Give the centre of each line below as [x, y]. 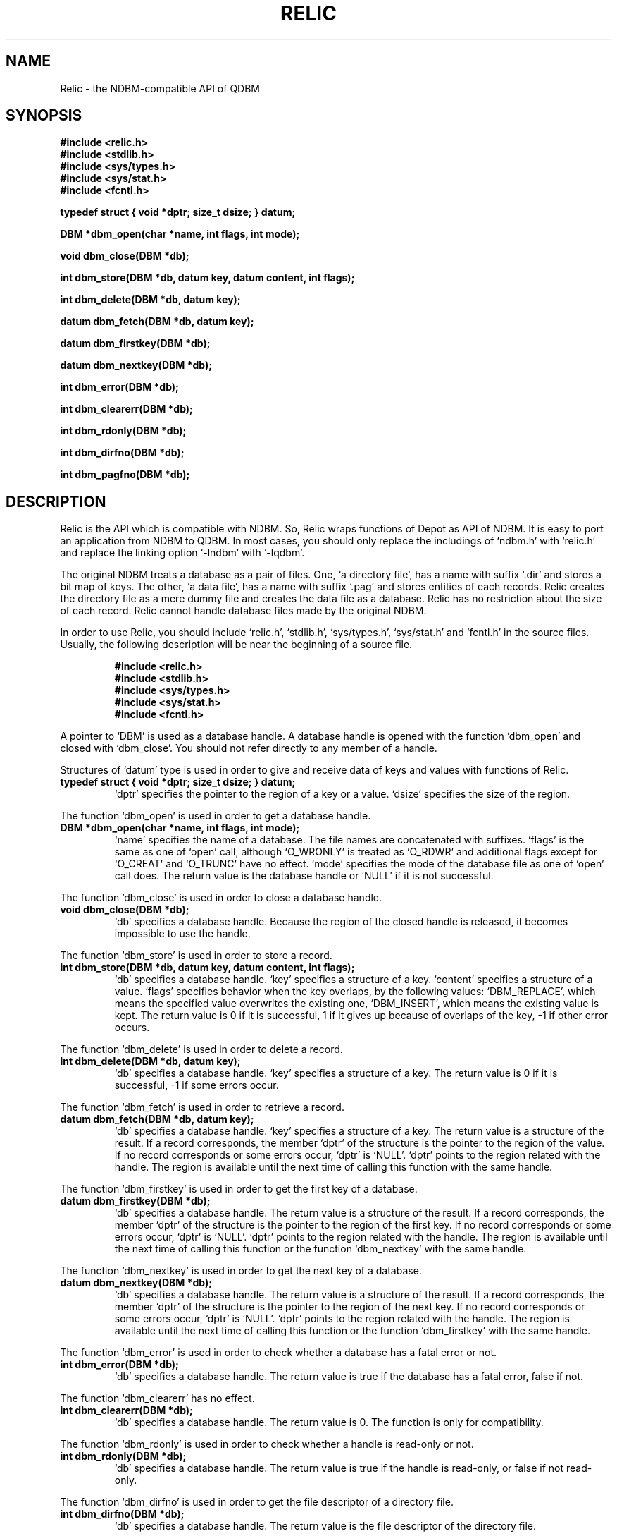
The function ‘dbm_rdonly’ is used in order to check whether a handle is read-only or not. [267, 1444]
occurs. [132, 1028]
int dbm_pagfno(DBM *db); [125, 475]
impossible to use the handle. [182, 934]
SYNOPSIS [44, 116]
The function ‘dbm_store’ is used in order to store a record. [196, 956]
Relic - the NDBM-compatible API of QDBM [160, 88]
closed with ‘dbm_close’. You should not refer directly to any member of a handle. [249, 748]
